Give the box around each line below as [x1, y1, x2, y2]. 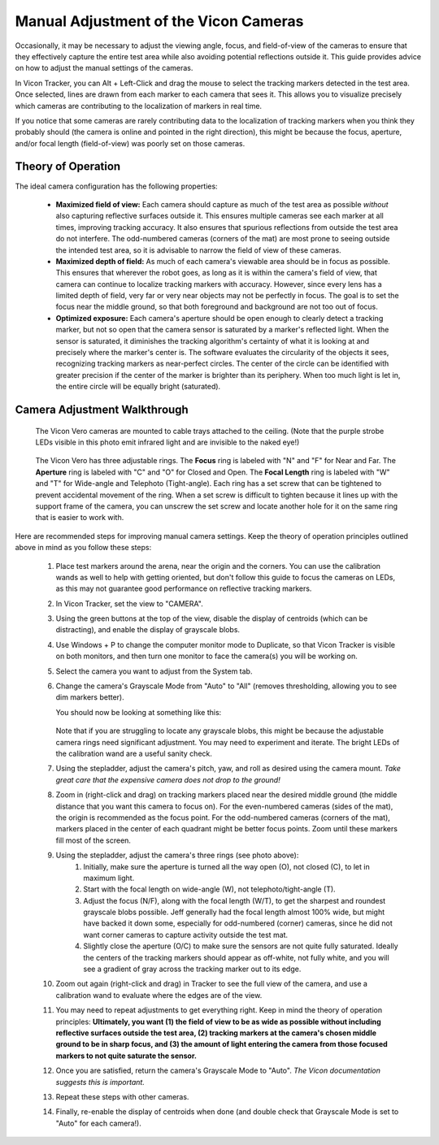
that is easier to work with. [35, 513, 124, 523]
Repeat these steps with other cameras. [55, 1091, 189, 1101]
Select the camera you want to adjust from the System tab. [55, 666, 253, 676]
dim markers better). [55, 692, 125, 702]
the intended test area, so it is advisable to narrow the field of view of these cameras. [55, 245, 341, 255]
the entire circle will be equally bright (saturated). [55, 382, 221, 392]
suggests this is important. [55, 1077, 146, 1086]
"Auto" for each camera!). [55, 1118, 141, 1128]
